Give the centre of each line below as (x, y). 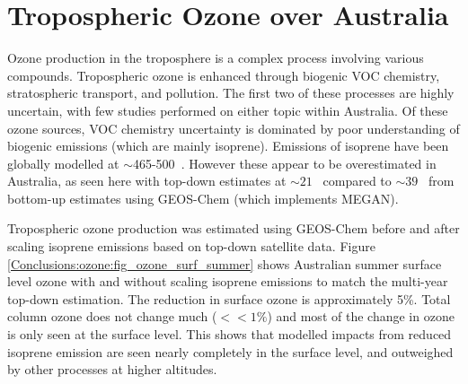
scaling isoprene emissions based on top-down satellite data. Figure (191, 246)
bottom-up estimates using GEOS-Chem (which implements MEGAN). (203, 198)
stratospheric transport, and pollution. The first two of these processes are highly (231, 93)
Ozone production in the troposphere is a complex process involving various (216, 58)
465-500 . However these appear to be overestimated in (284, 163)
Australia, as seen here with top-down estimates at (147, 181)
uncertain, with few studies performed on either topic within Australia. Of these (228, 110)
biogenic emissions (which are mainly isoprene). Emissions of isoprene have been (228, 146)
